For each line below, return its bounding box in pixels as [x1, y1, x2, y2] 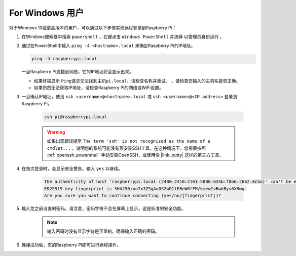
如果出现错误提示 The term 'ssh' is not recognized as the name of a [47, 138, 211, 144]
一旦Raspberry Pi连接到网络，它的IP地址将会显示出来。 [21, 69, 134, 75]
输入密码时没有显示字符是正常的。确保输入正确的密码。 [47, 228, 160, 234]
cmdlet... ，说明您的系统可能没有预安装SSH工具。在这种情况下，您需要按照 [47, 145, 206, 151]
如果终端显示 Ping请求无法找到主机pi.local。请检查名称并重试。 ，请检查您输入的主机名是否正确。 [34, 78, 241, 84]
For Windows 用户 [9, 7, 84, 18]
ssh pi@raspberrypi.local [44, 114, 107, 120]
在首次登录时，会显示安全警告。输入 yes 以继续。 [21, 166, 123, 171]
